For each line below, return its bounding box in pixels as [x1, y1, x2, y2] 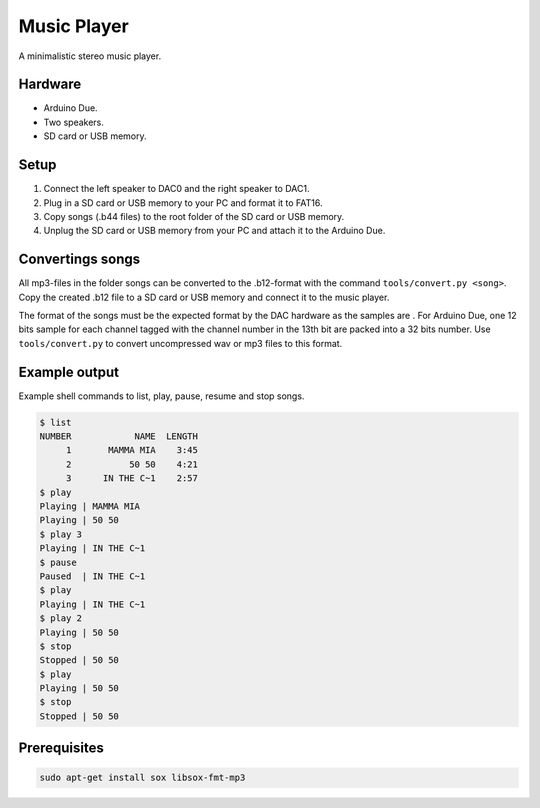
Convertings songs [18, 251, 141, 268]
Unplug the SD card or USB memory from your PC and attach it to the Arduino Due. [43, 225, 386, 237]
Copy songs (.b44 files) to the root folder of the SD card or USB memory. [43, 210, 345, 222]
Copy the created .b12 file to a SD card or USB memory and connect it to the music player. [18, 291, 390, 303]
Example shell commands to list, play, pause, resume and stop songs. [18, 390, 305, 402]
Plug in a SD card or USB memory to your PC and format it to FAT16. [43, 196, 323, 209]
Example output [18, 363, 120, 380]
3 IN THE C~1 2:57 [65, 473, 199, 484]
